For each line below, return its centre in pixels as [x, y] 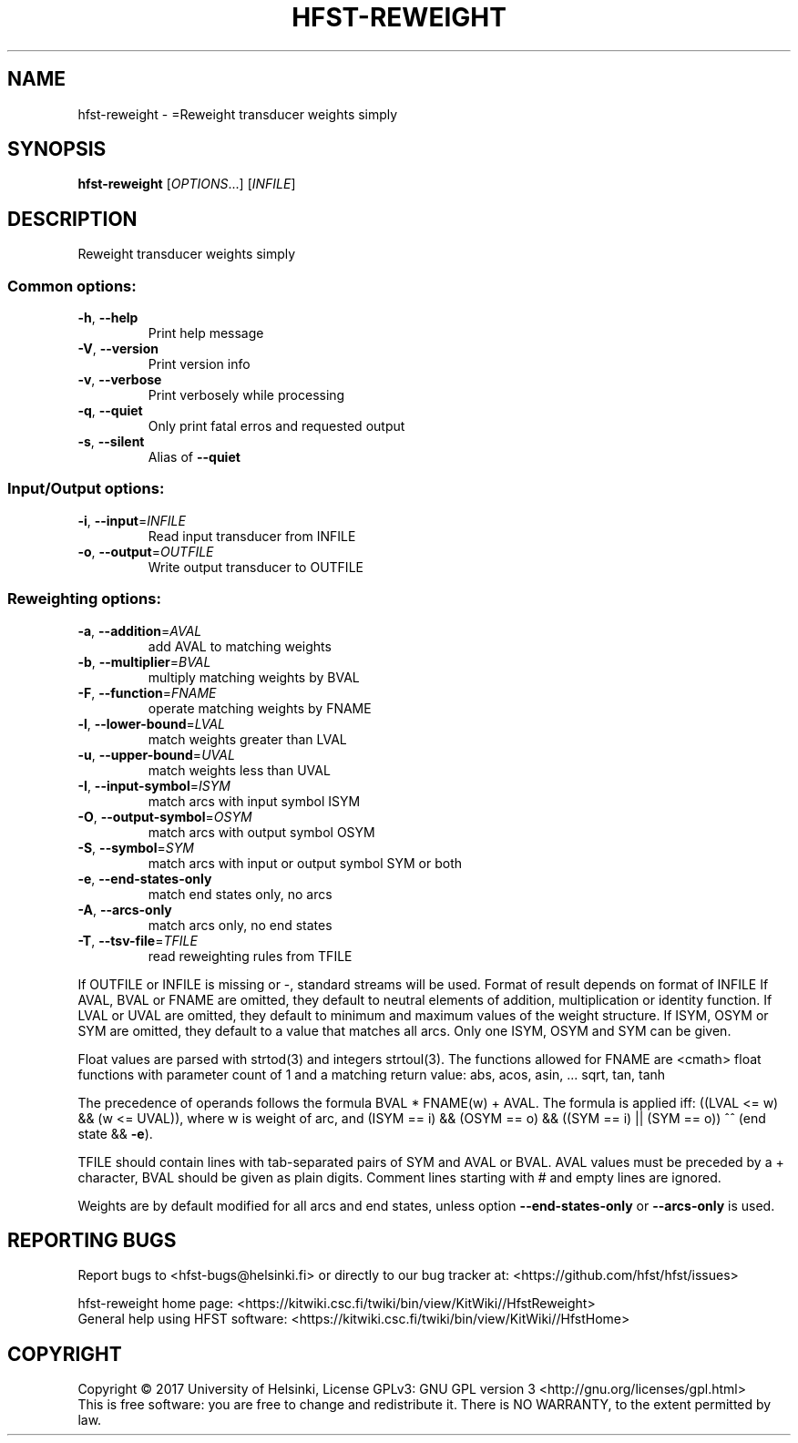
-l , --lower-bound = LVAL [151, 723]
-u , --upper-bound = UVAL [156, 754]
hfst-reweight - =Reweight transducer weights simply [238, 114]
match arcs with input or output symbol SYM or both [305, 863]
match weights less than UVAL [239, 770]
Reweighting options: [84, 599]
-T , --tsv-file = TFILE [138, 940]
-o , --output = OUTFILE [146, 551]
